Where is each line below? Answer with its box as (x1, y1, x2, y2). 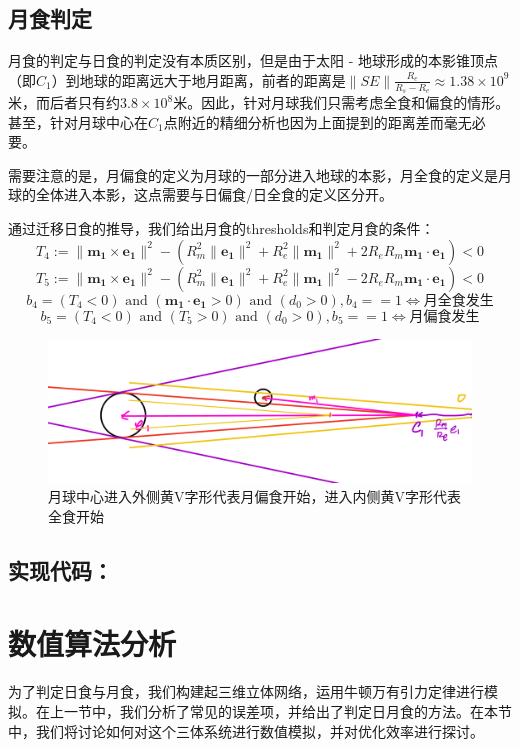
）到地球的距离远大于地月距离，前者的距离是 (51, 69, 346, 90)
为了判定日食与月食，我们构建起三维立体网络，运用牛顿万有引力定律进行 (8, 681, 484, 702)
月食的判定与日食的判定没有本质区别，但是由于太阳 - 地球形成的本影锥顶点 (8, 50, 498, 71)
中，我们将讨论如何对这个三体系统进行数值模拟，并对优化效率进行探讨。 (8, 720, 484, 741)
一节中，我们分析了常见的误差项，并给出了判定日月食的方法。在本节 (63, 700, 512, 721)
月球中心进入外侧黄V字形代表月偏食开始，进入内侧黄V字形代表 (48, 486, 461, 507)
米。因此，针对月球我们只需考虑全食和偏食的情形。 (173, 92, 510, 113)
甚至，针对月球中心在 (8, 111, 148, 132)
